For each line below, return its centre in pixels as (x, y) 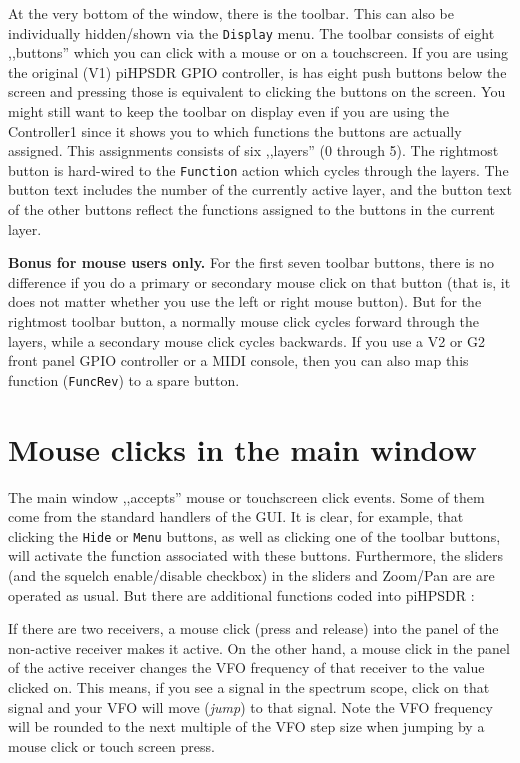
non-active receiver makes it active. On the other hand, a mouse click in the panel (259, 647)
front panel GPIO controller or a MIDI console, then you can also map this (238, 360)
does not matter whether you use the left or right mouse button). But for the (245, 301)
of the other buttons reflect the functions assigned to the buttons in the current (252, 209)
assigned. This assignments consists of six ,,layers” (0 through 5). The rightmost (253, 150)
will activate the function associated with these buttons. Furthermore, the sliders (256, 555)
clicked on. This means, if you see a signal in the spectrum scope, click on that (249, 687)
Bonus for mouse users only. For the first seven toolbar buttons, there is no (251, 262)
